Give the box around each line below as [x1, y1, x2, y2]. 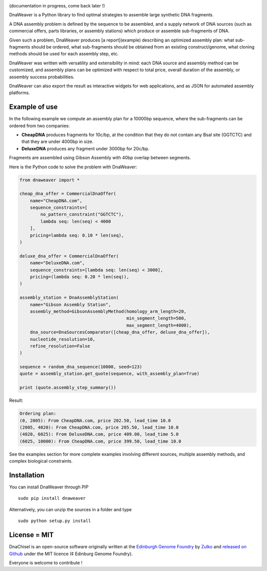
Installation [9, 471, 44, 479]
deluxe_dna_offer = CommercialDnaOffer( [19, 253, 119, 259]
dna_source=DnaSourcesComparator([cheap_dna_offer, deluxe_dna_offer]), [30, 330, 210, 335]
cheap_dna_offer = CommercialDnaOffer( [19, 191, 116, 196]
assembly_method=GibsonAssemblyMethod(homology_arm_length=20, [30, 308, 187, 314]
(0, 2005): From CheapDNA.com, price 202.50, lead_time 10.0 [19, 418, 171, 423]
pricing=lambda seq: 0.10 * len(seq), [30, 233, 124, 238]
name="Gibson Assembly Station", [30, 302, 111, 307]
